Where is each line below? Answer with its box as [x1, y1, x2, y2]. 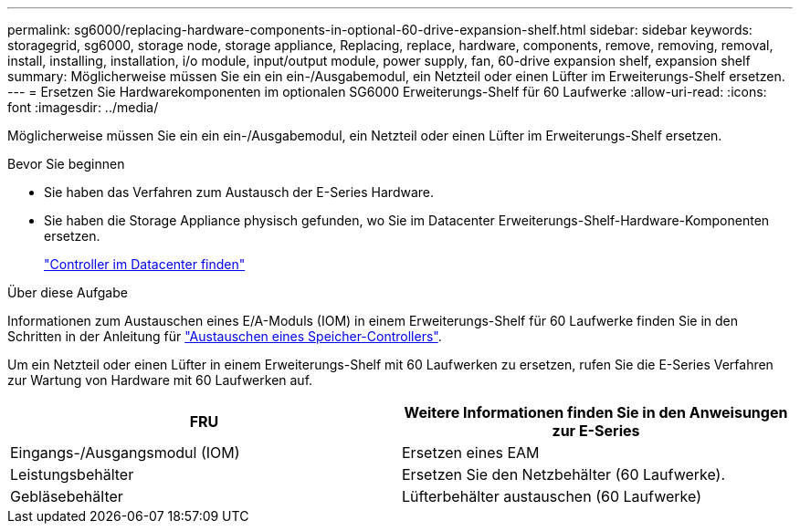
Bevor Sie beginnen [7, 156, 125, 172]
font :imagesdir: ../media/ [7, 99, 159, 115]
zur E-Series [552, 422, 640, 440]
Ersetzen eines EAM [402, 443, 540, 462]
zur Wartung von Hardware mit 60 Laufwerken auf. [7, 372, 313, 388]
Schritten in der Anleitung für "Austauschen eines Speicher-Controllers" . [7, 328, 442, 344]
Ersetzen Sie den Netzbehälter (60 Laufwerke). [402, 465, 726, 484]
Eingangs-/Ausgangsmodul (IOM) [10, 443, 240, 462]
